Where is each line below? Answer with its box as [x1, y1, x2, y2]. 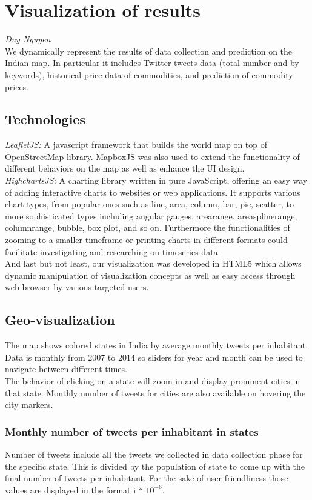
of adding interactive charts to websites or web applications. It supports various [5, 185, 300, 198]
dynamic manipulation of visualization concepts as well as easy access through [5, 268, 296, 281]
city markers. [5, 398, 53, 411]
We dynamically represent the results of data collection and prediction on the [5, 44, 293, 57]
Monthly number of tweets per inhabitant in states [5, 424, 259, 439]
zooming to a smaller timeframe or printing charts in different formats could [5, 233, 288, 246]
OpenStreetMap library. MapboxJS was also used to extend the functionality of [5, 150, 300, 162]
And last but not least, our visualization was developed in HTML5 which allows [5, 257, 302, 270]
